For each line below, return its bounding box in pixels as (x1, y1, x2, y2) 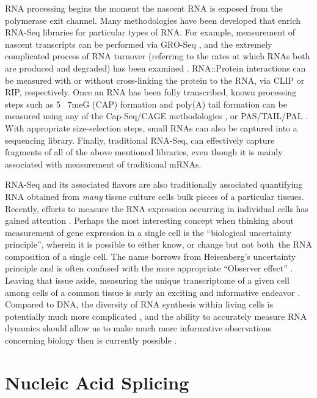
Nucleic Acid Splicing (5, 369, 189, 394)
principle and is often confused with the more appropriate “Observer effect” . (5, 262, 293, 275)
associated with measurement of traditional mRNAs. (5, 157, 202, 170)
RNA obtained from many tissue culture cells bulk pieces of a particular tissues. (5, 190, 304, 202)
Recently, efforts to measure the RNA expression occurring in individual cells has (5, 202, 308, 215)
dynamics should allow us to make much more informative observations (5, 322, 272, 334)
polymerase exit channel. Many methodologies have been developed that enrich (5, 13, 301, 26)
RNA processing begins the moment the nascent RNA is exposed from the (5, 2, 283, 14)
